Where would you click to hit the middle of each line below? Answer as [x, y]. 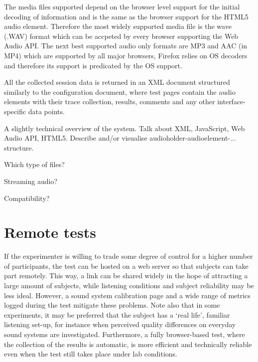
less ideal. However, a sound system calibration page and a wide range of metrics [127, 295]
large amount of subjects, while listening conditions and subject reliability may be [129, 285]
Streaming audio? [31, 181]
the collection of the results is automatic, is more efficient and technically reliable [128, 344]
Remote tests [50, 232]
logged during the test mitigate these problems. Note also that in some [112, 305]
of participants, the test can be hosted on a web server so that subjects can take [126, 266]
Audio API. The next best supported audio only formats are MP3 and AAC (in [126, 46]
